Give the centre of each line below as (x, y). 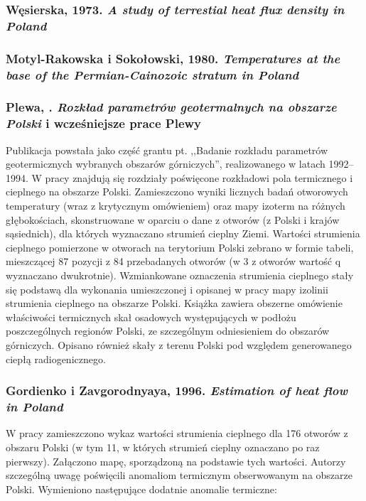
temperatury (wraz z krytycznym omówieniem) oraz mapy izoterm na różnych (176, 206)
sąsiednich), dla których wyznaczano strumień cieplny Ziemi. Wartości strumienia (183, 233)
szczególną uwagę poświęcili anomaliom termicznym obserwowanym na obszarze (179, 475)
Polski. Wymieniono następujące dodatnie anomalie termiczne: (141, 489)
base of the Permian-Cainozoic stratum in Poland (152, 74)
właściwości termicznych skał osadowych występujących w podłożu (151, 317)
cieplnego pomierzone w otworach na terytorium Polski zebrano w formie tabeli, (180, 247)
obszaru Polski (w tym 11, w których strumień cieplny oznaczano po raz (163, 447)
